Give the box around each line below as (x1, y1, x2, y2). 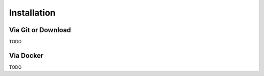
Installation (9, 7, 56, 18)
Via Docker (9, 51, 44, 59)
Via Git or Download (9, 26, 71, 34)
